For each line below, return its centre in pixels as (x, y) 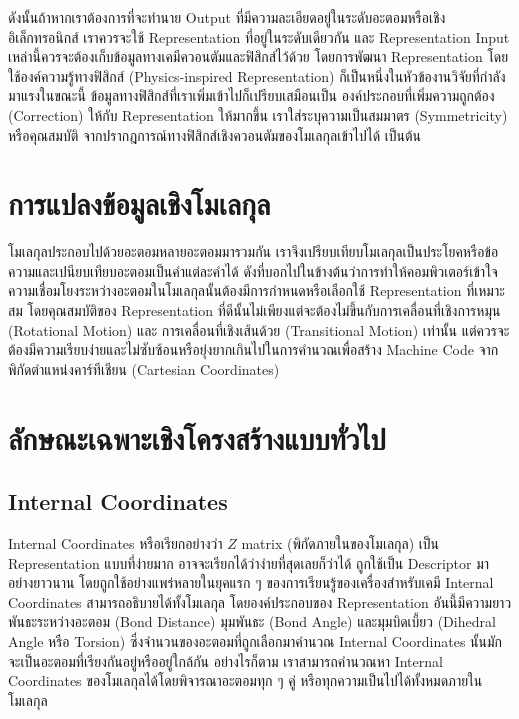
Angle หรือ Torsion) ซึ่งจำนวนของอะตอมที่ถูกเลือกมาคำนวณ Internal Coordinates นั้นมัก (255, 640)
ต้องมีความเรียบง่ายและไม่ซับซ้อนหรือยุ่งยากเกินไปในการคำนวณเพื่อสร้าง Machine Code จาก (253, 349)
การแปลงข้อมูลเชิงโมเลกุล (139, 203)
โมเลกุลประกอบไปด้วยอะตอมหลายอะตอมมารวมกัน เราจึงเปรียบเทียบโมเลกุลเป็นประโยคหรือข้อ (253, 251)
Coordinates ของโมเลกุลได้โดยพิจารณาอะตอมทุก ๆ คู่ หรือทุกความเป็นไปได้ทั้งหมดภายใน (245, 680)
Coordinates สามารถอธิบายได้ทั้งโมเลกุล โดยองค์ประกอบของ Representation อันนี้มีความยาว (260, 601)
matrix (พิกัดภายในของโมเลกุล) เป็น (340, 543)
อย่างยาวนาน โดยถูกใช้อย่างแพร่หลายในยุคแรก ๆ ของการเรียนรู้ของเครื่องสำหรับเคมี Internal (251, 582)
